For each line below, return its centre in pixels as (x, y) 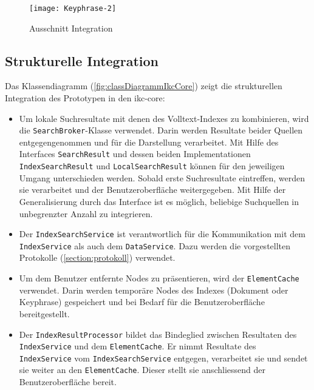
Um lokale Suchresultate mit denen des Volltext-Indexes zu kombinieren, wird (164, 118)
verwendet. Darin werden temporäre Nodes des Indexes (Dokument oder (154, 290)
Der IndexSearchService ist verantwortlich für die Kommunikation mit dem (162, 234)
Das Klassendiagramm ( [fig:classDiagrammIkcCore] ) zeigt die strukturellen (144, 86)
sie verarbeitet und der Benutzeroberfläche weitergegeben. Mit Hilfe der (152, 190)
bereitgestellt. (44, 313)
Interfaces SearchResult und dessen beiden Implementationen (135, 154)
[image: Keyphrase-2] (73, 8)
